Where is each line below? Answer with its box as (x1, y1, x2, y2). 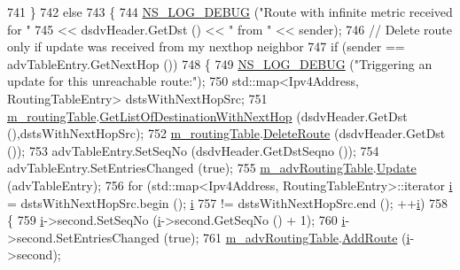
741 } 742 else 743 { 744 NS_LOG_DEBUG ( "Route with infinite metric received (7, 3, 453, 20)
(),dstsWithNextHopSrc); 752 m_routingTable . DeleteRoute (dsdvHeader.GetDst (7, 124, 446, 143)
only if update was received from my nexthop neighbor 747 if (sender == (7, 37, 405, 56)
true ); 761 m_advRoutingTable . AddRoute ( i (168, 228, 410, 246)
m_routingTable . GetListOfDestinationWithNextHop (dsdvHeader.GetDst (7, 106, 408, 125)
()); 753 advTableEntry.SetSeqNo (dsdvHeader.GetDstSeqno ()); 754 (7, 141, 379, 159)
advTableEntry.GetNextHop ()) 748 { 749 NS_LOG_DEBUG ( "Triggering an (7, 54, 433, 73)
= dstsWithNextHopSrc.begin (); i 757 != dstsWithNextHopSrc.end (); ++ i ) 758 (7, 193, 448, 212)
